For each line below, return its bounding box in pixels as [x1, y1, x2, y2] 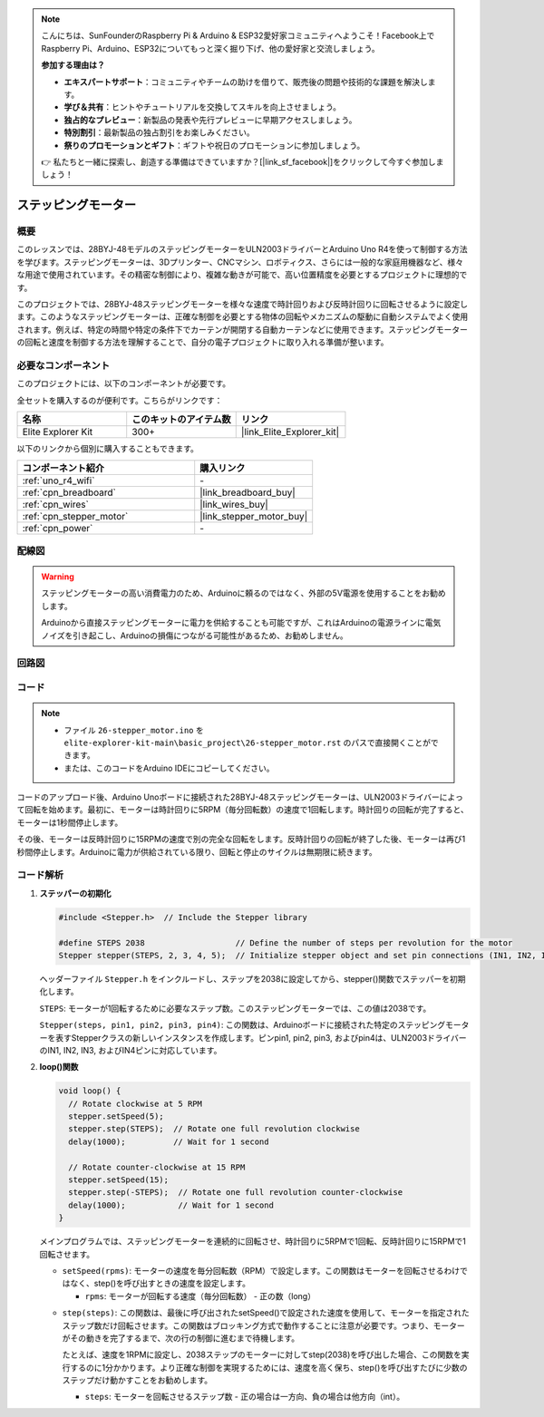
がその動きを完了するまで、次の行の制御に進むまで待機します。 [62, 1333, 300, 1344]
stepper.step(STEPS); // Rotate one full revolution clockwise [68, 1124, 360, 1134]
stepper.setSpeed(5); [68, 1111, 165, 1121]
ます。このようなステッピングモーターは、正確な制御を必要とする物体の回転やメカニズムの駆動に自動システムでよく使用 [16, 311, 469, 322]
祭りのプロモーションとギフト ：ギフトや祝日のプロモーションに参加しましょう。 [63, 140, 365, 150]
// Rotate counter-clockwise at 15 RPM [68, 1161, 246, 1172]
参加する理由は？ [41, 60, 105, 71]
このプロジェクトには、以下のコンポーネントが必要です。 [16, 378, 231, 389]
